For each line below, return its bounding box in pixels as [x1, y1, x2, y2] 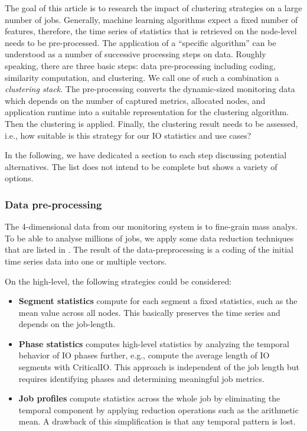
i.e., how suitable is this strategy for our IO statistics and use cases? [5, 129, 252, 141]
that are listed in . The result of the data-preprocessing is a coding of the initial [5, 243, 293, 256]
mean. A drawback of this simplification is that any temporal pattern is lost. [18, 415, 296, 427]
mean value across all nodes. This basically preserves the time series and [18, 306, 280, 318]
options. [5, 172, 34, 184]
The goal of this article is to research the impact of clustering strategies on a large [5, 2, 302, 14]
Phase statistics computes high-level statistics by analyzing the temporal [18, 337, 289, 350]
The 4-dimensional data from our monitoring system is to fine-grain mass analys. [5, 220, 298, 233]
